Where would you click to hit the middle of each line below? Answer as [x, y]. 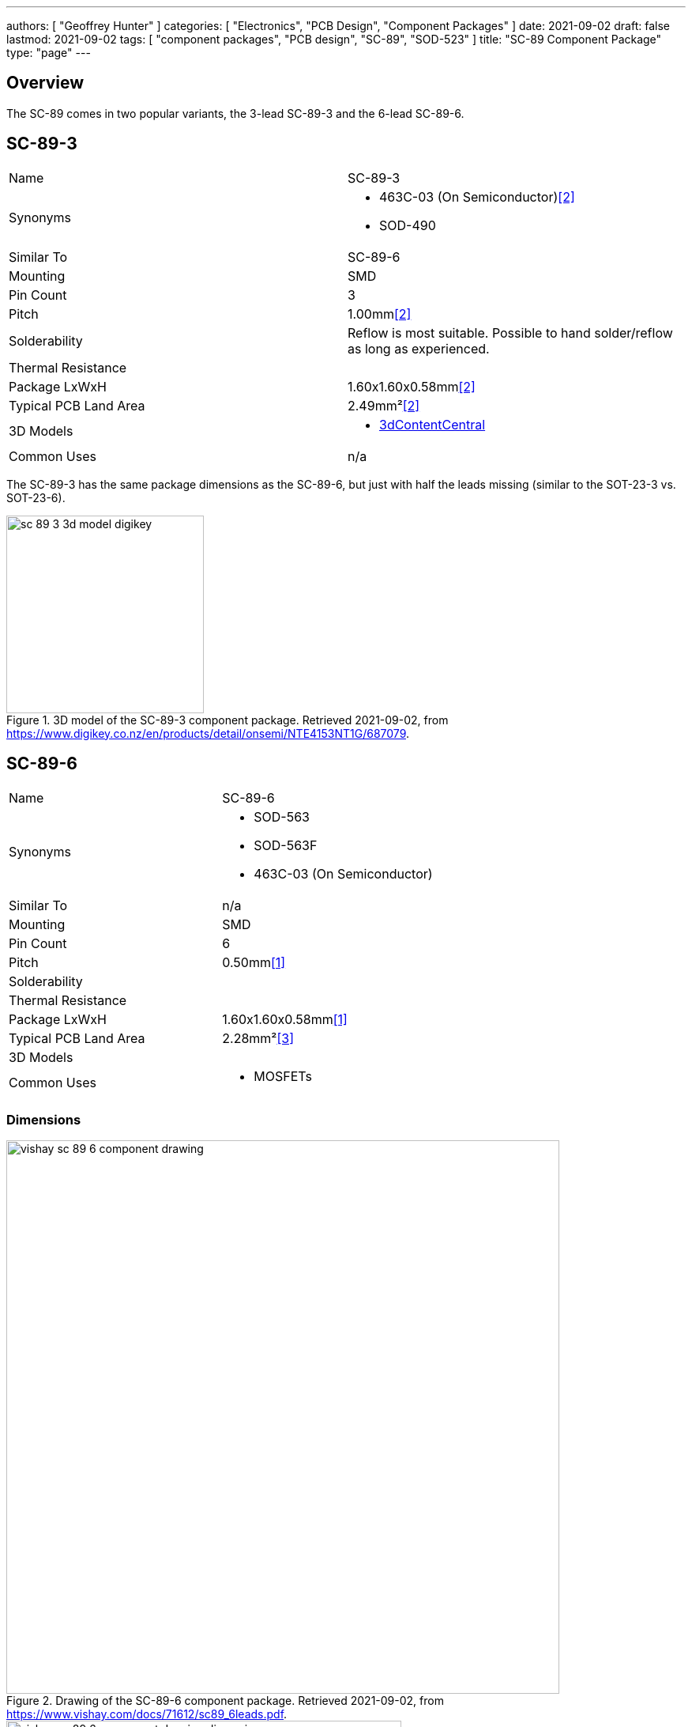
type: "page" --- [49, 53]
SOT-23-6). [36, 497]
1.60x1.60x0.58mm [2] [412, 386]
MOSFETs [283, 1076]
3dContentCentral [432, 424]
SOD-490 [408, 225]
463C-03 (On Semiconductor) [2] [477, 197]
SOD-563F [286, 845]
